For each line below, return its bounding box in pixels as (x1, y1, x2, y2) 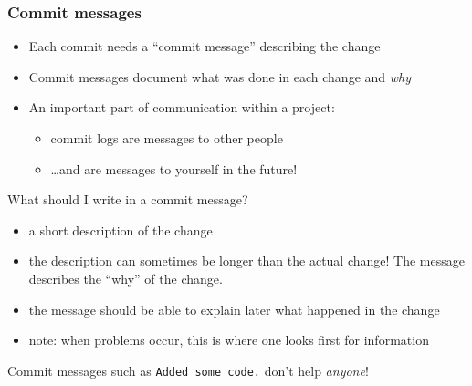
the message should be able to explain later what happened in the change (28, 299, 440, 318)
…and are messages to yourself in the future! (50, 159, 298, 178)
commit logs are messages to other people (50, 129, 283, 147)
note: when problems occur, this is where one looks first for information (28, 330, 429, 349)
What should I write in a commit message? (7, 190, 248, 209)
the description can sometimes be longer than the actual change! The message (28, 251, 465, 270)
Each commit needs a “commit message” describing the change (28, 37, 381, 56)
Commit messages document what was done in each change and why (28, 67, 412, 86)
